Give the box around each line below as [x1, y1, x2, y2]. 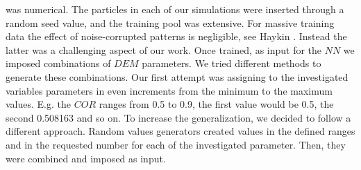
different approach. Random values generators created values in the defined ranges [6, 124, 355, 138]
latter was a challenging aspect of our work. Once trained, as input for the [6, 42, 322, 57]
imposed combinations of [6, 56, 111, 70]
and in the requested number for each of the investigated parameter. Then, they [6, 137, 346, 151]
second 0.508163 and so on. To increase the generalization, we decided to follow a [6, 110, 351, 124]
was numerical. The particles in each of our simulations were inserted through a [6, 2, 344, 16]
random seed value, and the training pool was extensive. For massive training [6, 15, 335, 30]
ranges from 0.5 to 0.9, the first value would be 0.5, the [99, 97, 334, 111]
